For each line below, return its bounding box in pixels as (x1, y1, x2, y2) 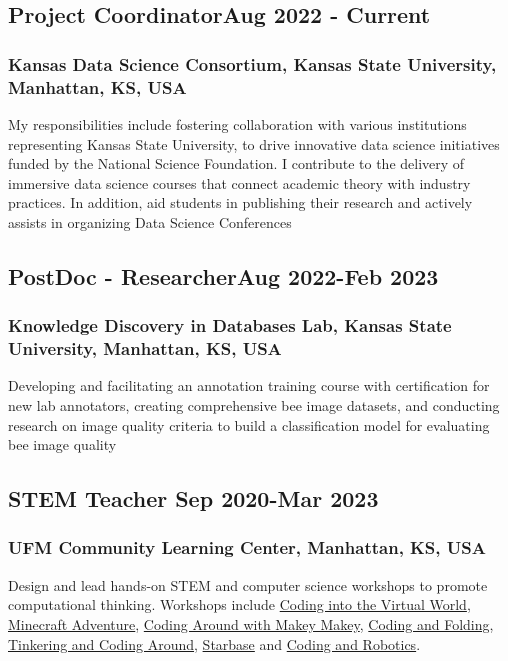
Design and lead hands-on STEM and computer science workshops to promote (8, 574, 488, 595)
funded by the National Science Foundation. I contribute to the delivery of (8, 153, 465, 174)
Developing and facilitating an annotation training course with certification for (8, 375, 490, 396)
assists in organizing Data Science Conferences (8, 211, 292, 232)
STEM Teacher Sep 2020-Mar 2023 (8, 483, 379, 514)
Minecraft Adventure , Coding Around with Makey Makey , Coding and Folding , (8, 613, 494, 634)
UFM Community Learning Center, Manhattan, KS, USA (8, 535, 486, 560)
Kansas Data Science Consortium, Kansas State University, (8, 51, 497, 76)
